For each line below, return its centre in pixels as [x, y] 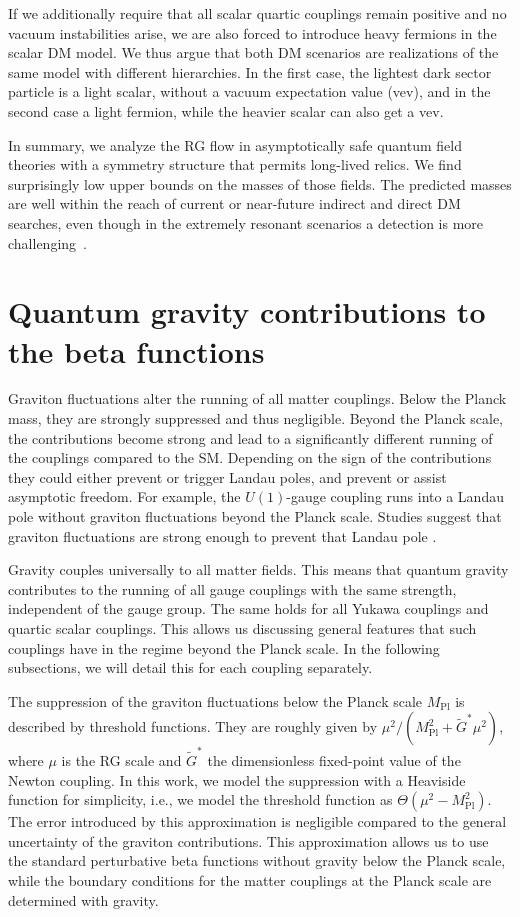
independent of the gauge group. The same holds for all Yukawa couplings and [248, 608]
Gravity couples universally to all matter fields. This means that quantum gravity [258, 569]
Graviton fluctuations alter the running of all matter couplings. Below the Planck [257, 398]
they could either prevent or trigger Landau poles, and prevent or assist [227, 476]
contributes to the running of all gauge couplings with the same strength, [232, 588]
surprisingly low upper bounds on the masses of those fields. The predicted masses [260, 183]
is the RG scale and [121, 760]
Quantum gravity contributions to [247, 311]
